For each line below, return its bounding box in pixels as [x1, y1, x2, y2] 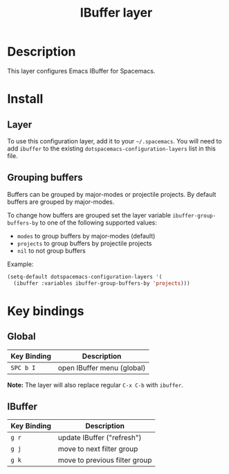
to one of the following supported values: [39, 218, 158, 227]
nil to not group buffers [17, 246, 86, 254]
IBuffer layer [80, 5, 153, 21]
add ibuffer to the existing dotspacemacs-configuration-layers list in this [7, 144, 216, 152]
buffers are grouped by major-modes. [7, 197, 115, 206]
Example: [7, 260, 34, 268]
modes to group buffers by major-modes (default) [17, 231, 156, 240]
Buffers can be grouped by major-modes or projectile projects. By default [7, 190, 217, 198]
